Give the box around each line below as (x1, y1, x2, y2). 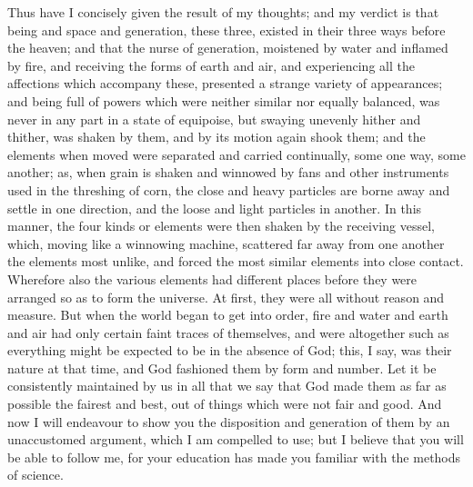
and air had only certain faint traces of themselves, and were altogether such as (7, 323, 449, 342)
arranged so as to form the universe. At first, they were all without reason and (7, 287, 445, 306)
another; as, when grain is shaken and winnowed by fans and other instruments (7, 163, 449, 182)
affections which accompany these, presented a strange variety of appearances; (7, 74, 443, 93)
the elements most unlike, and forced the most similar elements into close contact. (7, 252, 464, 271)
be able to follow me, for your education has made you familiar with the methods (7, 447, 461, 466)
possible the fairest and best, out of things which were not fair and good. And (7, 394, 442, 413)
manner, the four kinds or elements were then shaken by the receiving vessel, (7, 216, 435, 235)
